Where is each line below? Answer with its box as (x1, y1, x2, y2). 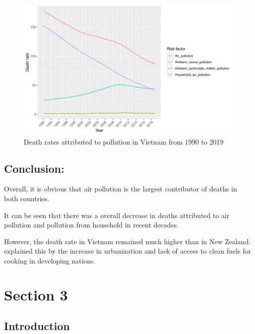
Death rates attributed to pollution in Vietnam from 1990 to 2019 (24, 136, 224, 147)
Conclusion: (4, 160, 65, 176)
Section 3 (4, 284, 68, 304)
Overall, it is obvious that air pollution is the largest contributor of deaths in (4, 184, 237, 194)
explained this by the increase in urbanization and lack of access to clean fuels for (4, 246, 251, 256)
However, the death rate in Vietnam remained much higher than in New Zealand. (4, 236, 251, 246)
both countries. (4, 193, 49, 203)
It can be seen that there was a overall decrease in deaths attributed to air (4, 210, 230, 220)
